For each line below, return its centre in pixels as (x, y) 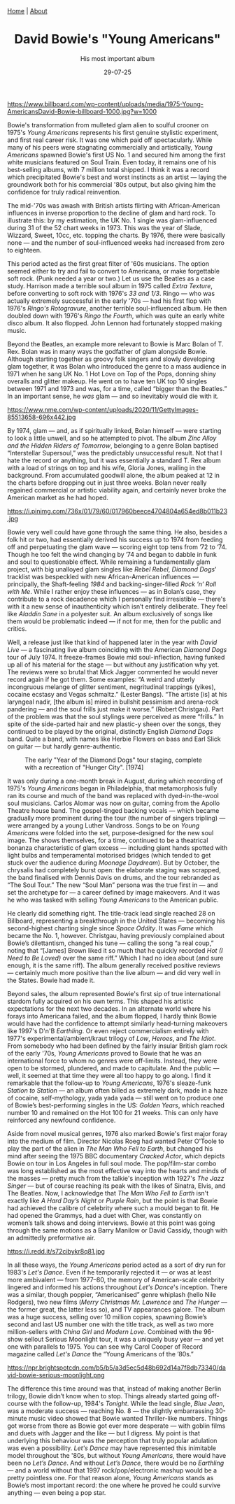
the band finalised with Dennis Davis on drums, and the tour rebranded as (114, 877)
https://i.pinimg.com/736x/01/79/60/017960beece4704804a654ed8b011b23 (117, 511)
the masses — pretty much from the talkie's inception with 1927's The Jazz (116, 1178)
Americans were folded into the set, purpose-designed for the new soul (111, 832)
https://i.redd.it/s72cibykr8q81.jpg (56, 1251)
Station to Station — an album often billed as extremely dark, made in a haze (117, 1090)
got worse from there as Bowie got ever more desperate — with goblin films (116, 1426)
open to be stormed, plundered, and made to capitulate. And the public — (113, 1068)
